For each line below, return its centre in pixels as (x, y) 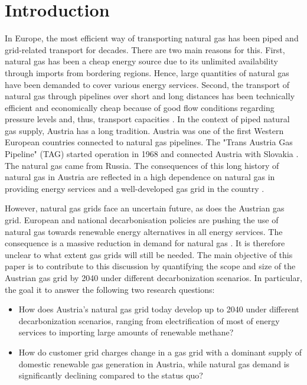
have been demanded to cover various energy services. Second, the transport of (147, 84)
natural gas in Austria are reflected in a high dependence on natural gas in (140, 177)
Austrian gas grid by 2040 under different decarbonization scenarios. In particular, (153, 278)
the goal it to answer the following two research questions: (110, 289)
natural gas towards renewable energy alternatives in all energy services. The (144, 231)
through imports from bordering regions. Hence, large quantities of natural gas (147, 72)
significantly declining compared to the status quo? (111, 375)
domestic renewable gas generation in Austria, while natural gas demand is (154, 363)
